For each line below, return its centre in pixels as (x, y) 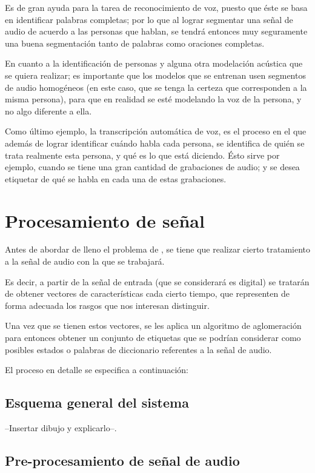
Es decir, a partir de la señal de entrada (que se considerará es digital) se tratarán (157, 281)
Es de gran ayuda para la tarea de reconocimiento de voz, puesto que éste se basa (156, 7)
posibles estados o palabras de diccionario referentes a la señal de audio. (138, 349)
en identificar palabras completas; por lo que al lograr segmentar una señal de (149, 19)
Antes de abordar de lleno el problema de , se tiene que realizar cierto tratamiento (157, 249)
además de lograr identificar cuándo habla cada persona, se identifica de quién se (155, 143)
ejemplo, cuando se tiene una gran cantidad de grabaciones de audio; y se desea (152, 167)
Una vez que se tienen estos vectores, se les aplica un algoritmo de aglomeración (153, 326)
